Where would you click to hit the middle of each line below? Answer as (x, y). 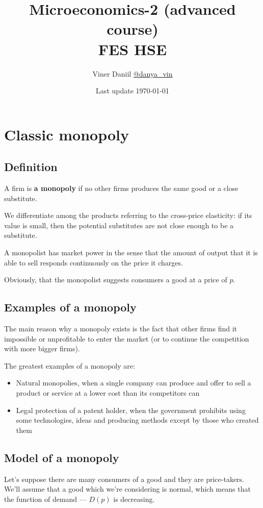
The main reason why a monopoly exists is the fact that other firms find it (121, 329)
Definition (31, 167)
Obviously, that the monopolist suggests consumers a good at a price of (116, 280)
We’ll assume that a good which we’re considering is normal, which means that (127, 489)
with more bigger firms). (42, 348)
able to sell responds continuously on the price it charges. (94, 262)
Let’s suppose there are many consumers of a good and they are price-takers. (124, 479)
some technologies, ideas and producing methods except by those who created (137, 420)
